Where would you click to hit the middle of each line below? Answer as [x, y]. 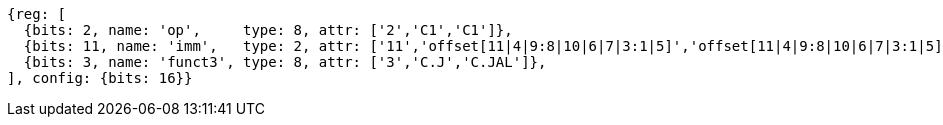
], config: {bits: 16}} [100, 78]
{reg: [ [37, 14]
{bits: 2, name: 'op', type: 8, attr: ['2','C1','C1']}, [268, 30]
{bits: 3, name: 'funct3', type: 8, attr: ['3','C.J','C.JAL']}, [285, 62]
